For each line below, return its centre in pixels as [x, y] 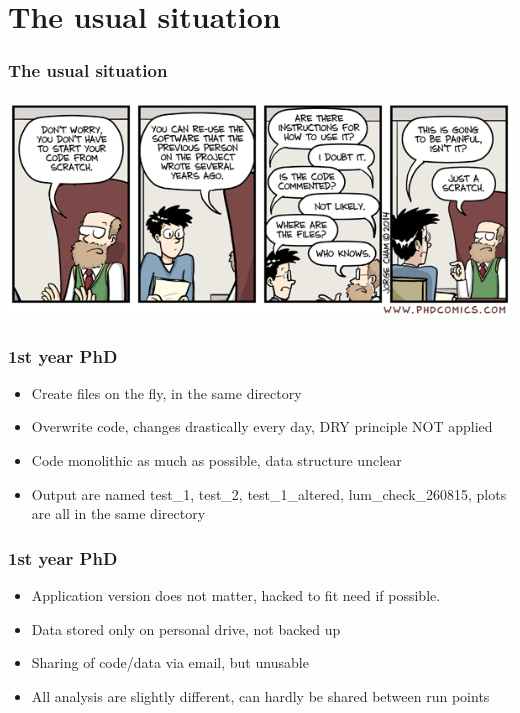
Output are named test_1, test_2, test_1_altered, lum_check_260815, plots [269, 493]
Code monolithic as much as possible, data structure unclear [216, 459]
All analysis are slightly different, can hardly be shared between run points [260, 695]
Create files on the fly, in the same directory [166, 392]
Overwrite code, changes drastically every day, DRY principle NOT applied [262, 426]
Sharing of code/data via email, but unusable [170, 662]
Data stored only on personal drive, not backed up [186, 628]
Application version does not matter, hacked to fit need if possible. [236, 594]
